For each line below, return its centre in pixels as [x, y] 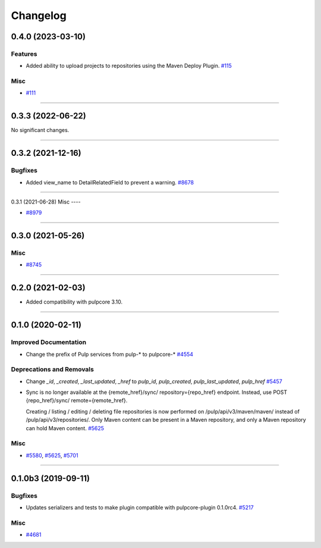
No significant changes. [40, 130]
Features [24, 54]
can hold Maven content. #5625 [65, 428]
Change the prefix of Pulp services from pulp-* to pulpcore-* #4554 [109, 354]
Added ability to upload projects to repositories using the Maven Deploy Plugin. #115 [129, 66]
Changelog [39, 15]
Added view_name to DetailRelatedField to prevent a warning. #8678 [110, 182]
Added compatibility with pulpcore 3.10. [74, 302]
